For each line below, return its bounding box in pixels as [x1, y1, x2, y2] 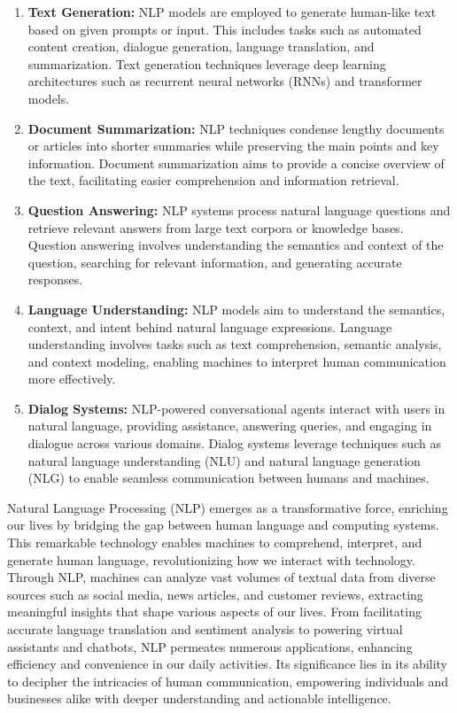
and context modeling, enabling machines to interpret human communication [27, 352, 446, 370]
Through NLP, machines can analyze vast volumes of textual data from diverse [7, 568, 436, 586]
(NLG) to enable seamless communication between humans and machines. [27, 469, 430, 487]
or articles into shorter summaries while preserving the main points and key [27, 136, 439, 155]
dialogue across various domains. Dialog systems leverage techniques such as [27, 434, 441, 453]
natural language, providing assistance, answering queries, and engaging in [27, 416, 432, 435]
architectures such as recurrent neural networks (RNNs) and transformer [27, 72, 422, 90]
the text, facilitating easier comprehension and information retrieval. [27, 171, 399, 190]
